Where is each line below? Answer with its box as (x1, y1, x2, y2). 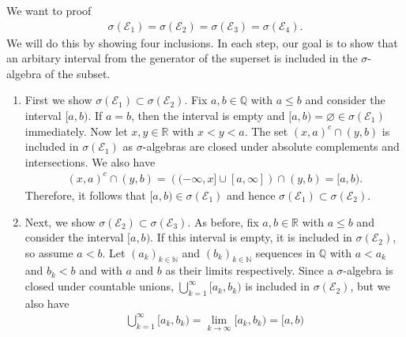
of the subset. (45, 65, 111, 81)
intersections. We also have (24, 153, 156, 170)
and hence (226, 186, 276, 203)
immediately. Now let (24, 122, 128, 139)
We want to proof (6, 2, 92, 18)
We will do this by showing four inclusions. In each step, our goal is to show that (6, 34, 398, 51)
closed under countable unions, (24, 278, 174, 294)
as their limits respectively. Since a (165, 262, 333, 279)
